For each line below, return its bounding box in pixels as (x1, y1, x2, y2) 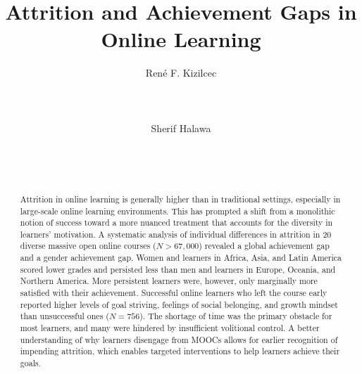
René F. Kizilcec (145, 65, 217, 80)
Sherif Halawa (151, 120, 211, 135)
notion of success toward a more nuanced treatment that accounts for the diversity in (20, 217, 333, 228)
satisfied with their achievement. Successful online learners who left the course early (20, 287, 327, 299)
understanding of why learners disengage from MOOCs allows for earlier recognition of (20, 333, 338, 345)
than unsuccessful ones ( (20, 310, 109, 322)
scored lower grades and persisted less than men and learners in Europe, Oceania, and (20, 263, 336, 275)
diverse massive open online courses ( (20, 240, 156, 252)
